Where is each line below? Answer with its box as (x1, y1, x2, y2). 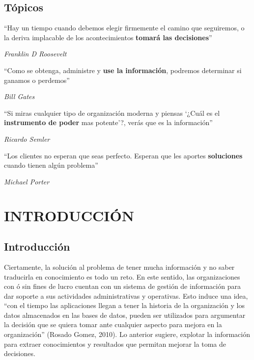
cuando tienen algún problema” (4, 160, 98, 170)
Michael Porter (4, 176, 50, 186)
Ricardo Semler (4, 133, 50, 144)
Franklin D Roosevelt (4, 49, 67, 59)
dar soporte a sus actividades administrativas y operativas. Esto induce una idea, (4, 290, 248, 301)
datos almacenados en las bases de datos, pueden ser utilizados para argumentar (4, 309, 246, 320)
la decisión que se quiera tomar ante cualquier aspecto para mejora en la (4, 319, 222, 330)
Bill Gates (4, 91, 35, 102)
